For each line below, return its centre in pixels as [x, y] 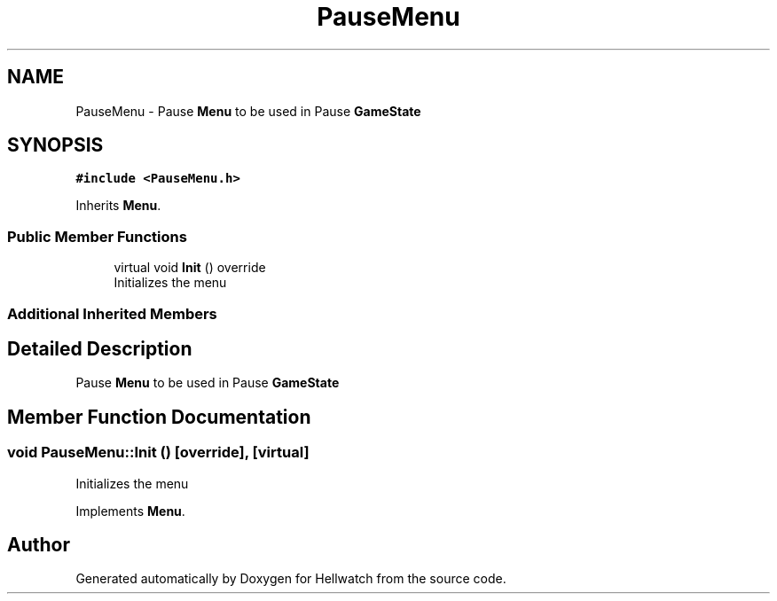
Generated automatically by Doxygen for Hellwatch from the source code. [291, 579]
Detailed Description [100, 348]
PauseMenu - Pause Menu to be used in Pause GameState [248, 111]
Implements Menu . [130, 511]
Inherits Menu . [118, 206]
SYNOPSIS [55, 145]
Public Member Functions [97, 236]
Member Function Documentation [159, 417]
